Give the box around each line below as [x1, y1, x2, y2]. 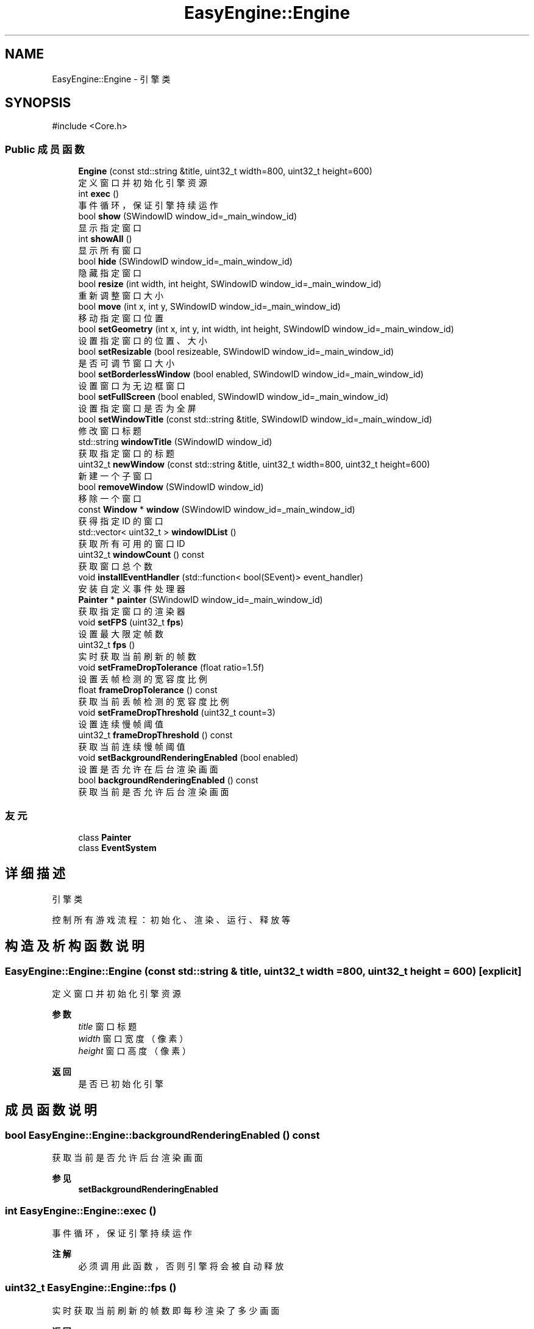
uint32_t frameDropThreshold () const [78, 730, 233, 741]
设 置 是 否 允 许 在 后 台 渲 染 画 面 [78, 764, 218, 775]
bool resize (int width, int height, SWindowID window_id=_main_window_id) [78, 279, 382, 290]
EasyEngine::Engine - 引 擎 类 [52, 73, 171, 84]
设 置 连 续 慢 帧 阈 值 [78, 719, 163, 730]
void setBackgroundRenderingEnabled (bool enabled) [78, 752, 299, 763]
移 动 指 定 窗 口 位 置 [78, 313, 163, 324]
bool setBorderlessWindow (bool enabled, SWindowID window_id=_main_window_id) [78, 369, 424, 380]
